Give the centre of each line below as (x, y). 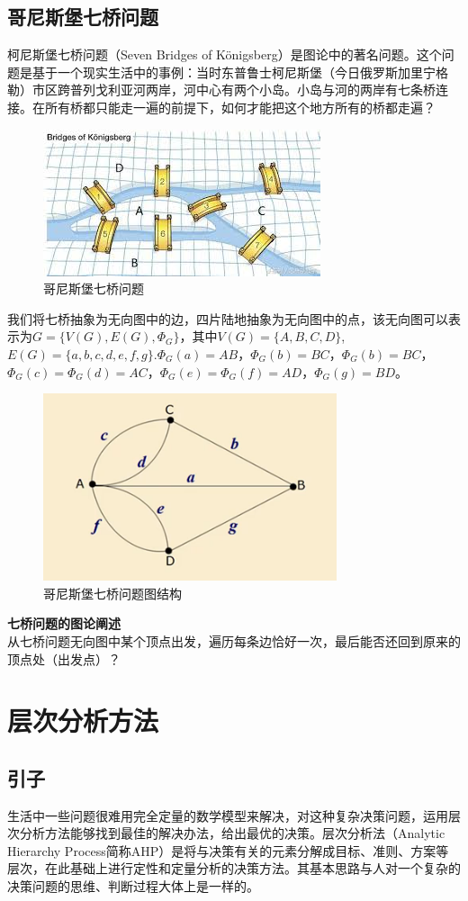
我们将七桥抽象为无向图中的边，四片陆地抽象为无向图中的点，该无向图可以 (228, 318)
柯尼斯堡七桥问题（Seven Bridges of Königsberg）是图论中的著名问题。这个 (225, 54)
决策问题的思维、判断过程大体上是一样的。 (133, 886)
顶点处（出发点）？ (64, 658)
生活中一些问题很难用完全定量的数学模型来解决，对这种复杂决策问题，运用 (228, 815)
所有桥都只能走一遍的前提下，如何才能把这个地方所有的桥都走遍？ (240, 107)
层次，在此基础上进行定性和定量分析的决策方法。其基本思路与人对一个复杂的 (234, 868)
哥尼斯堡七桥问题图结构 (112, 593)
